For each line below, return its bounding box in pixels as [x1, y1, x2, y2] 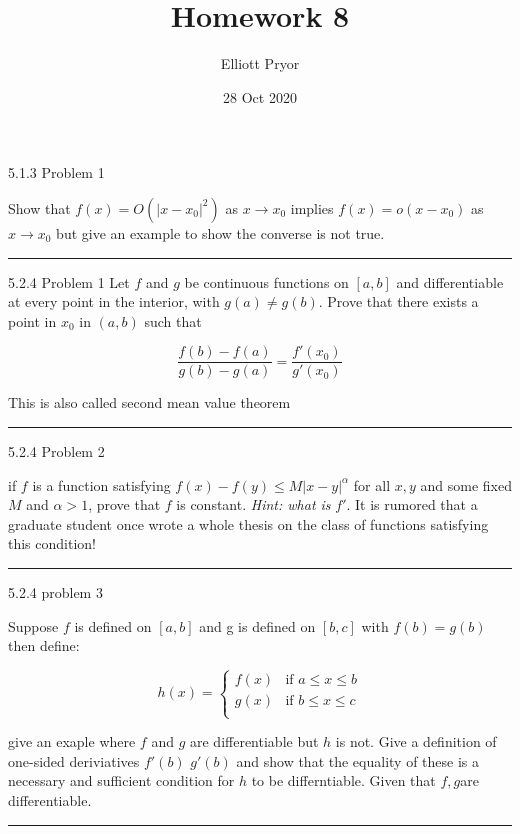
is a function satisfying [32, 474, 171, 495]
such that [144, 310, 202, 331]
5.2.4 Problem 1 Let [8, 271, 130, 292]
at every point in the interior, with [8, 291, 220, 312]
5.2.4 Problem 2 [8, 440, 105, 461]
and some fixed [420, 474, 512, 495]
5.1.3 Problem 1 [8, 162, 105, 183]
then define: [8, 635, 80, 656]
